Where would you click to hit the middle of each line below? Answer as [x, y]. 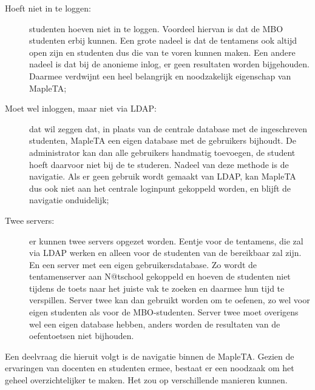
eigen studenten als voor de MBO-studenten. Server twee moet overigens [164, 312]
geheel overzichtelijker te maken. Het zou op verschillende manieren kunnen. [146, 380]
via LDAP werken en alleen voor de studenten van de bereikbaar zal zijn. [165, 253]
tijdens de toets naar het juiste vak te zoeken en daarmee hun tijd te [157, 288]
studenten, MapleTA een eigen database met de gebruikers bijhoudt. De [163, 140]
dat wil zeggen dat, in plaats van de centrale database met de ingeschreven [168, 128]
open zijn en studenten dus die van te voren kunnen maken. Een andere [162, 52]
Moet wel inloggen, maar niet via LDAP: [81, 108]
